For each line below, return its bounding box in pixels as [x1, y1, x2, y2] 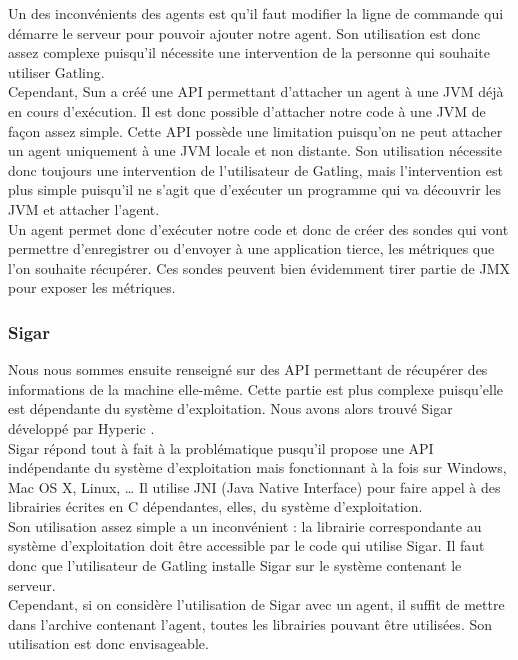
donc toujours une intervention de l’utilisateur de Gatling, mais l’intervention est [8, 159, 503, 180]
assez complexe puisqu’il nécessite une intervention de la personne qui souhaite [8, 42, 491, 63]
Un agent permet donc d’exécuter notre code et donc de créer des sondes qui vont [8, 218, 509, 239]
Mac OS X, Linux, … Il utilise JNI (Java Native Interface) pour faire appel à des [8, 476, 501, 497]
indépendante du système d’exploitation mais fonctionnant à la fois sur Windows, [8, 457, 507, 478]
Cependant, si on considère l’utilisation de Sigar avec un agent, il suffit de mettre [8, 594, 505, 615]
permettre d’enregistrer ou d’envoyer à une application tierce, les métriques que [8, 238, 495, 259]
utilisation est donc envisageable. [8, 633, 209, 654]
